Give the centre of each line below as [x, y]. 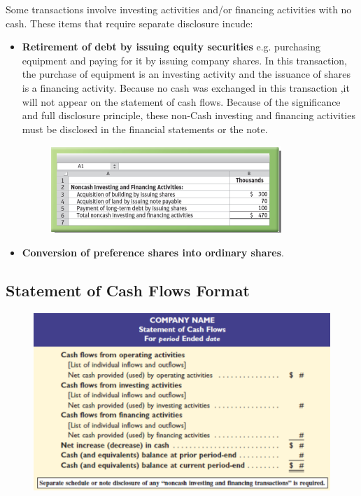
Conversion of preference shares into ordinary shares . [153, 252]
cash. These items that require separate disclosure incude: [129, 23]
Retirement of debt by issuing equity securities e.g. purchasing [171, 47]
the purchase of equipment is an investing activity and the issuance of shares [186, 74]
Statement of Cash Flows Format [128, 290]
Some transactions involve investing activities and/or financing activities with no [179, 9]
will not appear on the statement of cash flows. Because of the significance [181, 101]
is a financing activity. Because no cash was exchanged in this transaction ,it [186, 87]
